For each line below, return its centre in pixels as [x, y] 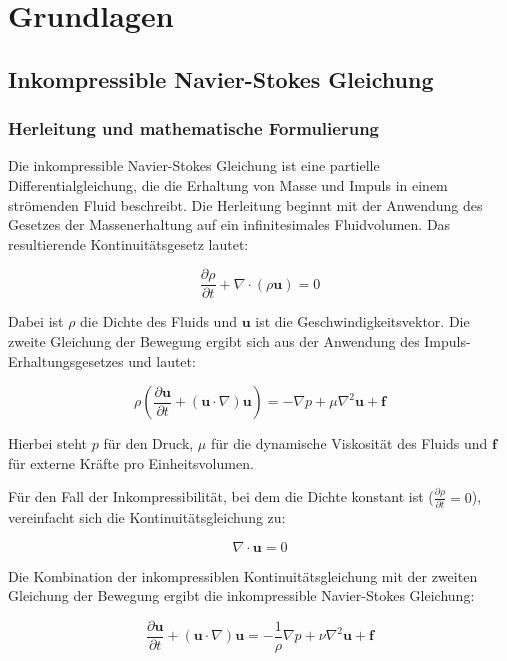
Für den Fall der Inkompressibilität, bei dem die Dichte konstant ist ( [221, 496]
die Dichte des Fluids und [158, 321]
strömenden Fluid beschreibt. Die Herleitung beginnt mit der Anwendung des [245, 204]
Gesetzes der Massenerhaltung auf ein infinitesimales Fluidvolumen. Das [229, 224]
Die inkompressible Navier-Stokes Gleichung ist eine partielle [194, 165]
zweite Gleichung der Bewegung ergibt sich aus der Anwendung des [214, 341]
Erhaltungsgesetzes [66, 360]
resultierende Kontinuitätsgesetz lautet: [128, 243]
